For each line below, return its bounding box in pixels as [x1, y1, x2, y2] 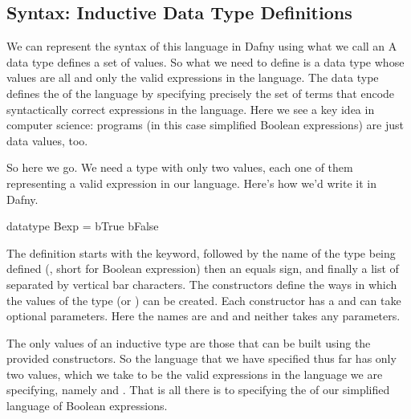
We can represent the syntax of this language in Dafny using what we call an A [6, 38, 397, 55]
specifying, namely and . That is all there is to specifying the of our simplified [6, 381, 390, 398]
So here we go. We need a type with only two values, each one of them [6, 159, 353, 176]
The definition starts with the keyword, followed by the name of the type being [6, 244, 396, 261]
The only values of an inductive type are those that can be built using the [6, 334, 371, 351]
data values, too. [6, 132, 88, 148]
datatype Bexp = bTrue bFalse [6, 218, 159, 234]
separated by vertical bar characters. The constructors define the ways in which [6, 275, 397, 292]
